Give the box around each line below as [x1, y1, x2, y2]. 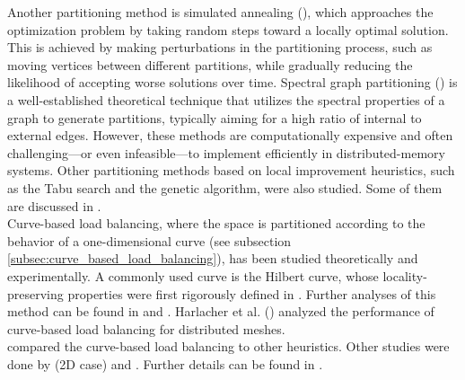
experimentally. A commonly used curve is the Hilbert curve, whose [7, 266, 379, 285]
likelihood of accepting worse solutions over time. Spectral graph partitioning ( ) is [7, 73, 458, 92]
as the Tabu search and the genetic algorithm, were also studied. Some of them [7, 178, 443, 197]
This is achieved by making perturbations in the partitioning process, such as [7, 38, 433, 57]
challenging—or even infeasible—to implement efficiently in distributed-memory [7, 143, 445, 162]
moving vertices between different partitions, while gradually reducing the [7, 55, 413, 74]
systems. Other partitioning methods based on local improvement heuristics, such [7, 161, 455, 180]
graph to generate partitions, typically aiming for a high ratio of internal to [7, 108, 422, 127]
